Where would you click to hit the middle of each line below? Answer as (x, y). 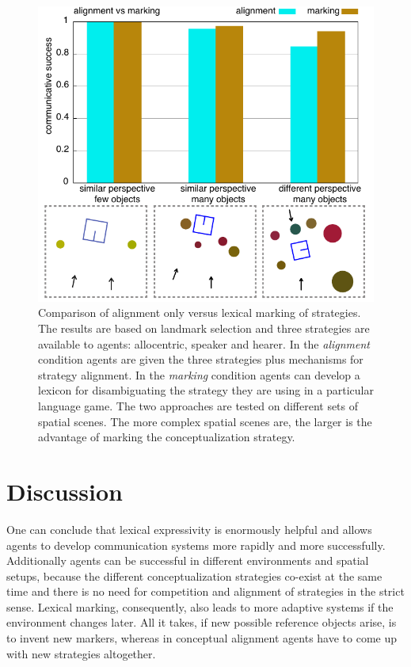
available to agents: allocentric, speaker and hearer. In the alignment (204, 343)
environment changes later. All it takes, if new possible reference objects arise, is (202, 622)
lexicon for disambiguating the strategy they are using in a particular (206, 390)
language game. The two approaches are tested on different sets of (198, 406)
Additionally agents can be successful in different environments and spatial (188, 560)
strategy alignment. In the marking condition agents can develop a (199, 374)
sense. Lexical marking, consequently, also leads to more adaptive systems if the (200, 606)
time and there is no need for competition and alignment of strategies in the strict (205, 591)
